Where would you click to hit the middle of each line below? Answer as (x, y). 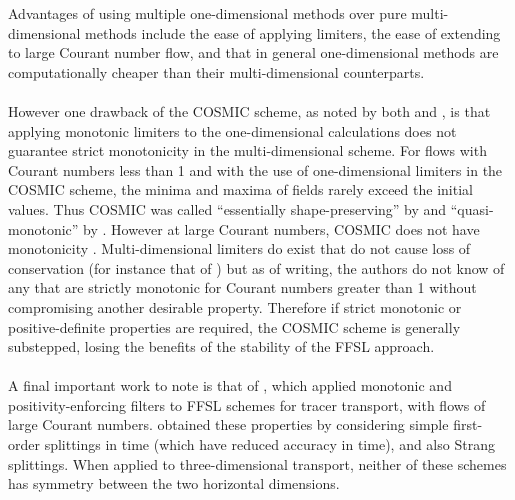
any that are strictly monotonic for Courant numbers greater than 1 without (242, 287)
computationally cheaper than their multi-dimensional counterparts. (216, 71)
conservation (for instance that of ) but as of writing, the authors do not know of (256, 267)
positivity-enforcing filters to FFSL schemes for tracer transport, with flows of (247, 404)
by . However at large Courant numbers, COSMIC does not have (281, 228)
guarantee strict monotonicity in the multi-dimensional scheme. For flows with (247, 150)
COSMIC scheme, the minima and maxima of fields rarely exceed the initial (240, 189)
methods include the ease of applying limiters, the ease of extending (293, 32)
